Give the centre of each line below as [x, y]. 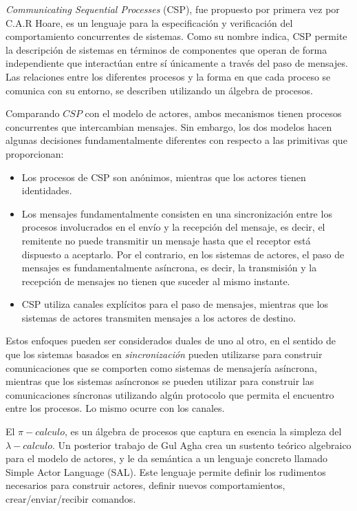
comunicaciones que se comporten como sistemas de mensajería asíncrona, [161, 367]
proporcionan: [35, 153]
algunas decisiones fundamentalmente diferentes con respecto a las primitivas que [176, 140]
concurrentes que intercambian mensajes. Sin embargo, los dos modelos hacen [169, 126]
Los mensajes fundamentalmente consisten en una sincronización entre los [177, 213]
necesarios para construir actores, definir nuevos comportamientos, [145, 485]
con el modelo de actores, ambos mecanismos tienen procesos [213, 113]
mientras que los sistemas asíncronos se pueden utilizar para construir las [160, 381]
